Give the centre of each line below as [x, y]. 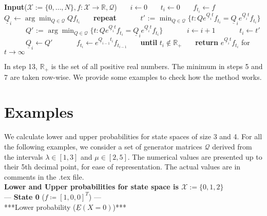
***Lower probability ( [40, 207]
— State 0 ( [24, 196]
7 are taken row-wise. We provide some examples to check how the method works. [133, 77]
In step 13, [21, 66]
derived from [232, 146]
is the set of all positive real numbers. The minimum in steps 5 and [157, 66]
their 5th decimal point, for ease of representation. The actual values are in [122, 167]
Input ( [16, 7]
